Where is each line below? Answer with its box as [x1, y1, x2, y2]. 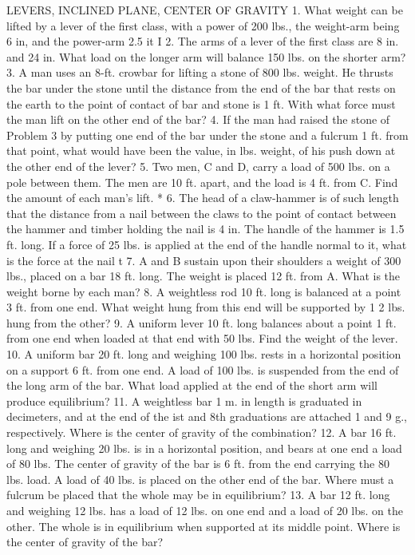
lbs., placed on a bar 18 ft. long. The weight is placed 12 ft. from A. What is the [6, 268, 401, 284]
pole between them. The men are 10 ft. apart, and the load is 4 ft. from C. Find [6, 173, 398, 190]
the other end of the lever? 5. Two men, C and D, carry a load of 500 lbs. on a [6, 157, 390, 174]
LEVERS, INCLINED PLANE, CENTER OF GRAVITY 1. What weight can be [6, 2, 403, 18]
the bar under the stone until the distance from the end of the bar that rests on [6, 79, 396, 96]
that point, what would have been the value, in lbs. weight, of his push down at [6, 142, 396, 159]
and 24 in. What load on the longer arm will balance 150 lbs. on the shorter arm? [6, 48, 406, 65]
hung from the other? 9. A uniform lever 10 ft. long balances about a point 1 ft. [6, 314, 397, 331]
